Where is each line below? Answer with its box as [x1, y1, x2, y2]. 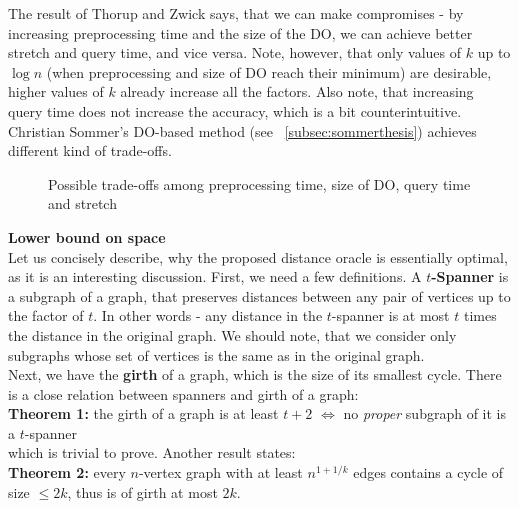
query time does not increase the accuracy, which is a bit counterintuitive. [8, 100, 462, 121]
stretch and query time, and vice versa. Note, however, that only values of [8, 42, 462, 63]
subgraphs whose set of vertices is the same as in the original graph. [8, 344, 425, 365]
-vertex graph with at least [138, 462, 303, 483]
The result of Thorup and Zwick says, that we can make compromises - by [8, 3, 464, 23]
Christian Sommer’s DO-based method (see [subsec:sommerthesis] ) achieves [8, 120, 477, 141]
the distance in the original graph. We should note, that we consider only [8, 324, 457, 345]
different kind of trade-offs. [8, 140, 172, 161]
